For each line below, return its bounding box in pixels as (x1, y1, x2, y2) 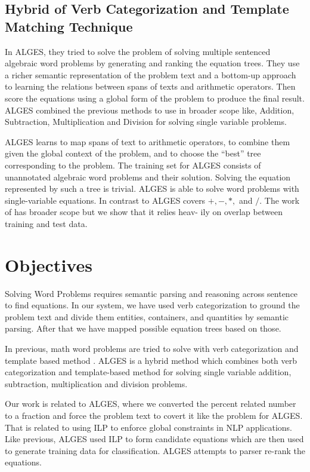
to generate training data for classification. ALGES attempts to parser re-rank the (5, 444, 305, 456)
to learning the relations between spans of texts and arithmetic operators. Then (5, 80, 296, 93)
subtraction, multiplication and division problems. (5, 377, 188, 390)
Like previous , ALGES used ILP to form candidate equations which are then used (5, 433, 304, 445)
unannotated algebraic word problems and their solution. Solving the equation (5, 170, 291, 183)
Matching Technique (5, 17, 133, 35)
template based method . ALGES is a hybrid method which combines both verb (5, 354, 297, 366)
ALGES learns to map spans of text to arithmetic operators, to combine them (5, 135, 290, 148)
